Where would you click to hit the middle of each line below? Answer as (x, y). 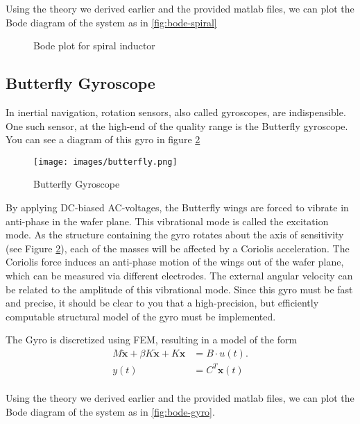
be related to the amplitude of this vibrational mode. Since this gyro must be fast (179, 289)
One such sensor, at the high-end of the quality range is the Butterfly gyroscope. (177, 125)
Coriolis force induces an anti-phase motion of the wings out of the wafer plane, (175, 262)
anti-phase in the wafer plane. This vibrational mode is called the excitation (167, 221)
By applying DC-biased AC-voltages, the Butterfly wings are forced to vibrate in (177, 207)
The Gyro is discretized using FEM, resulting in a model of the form (152, 340)
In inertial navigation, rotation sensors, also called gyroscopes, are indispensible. (176, 112)
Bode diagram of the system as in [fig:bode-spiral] (111, 22)
